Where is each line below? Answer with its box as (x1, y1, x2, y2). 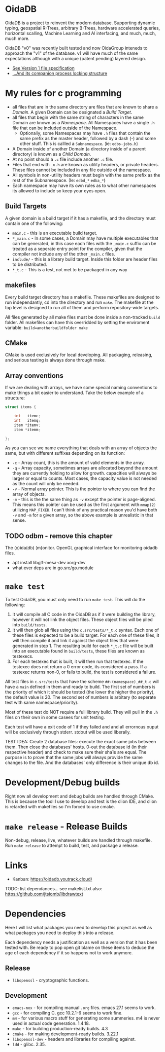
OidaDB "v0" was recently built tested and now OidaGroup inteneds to (5, 45, 148, 51)
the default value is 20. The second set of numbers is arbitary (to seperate (5, 694, 156, 700)
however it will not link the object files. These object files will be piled (12, 617, 153, 622)
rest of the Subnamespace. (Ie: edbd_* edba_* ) (12, 177, 106, 183)
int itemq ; (14, 418, 41, 423)
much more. (5, 36, 30, 41)
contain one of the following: (5, 220, 63, 226)
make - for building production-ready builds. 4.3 (12, 1025, 108, 1031)
